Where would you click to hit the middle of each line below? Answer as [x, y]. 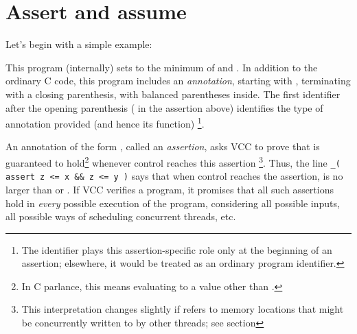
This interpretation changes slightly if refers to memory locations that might [183, 309]
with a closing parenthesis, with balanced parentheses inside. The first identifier [173, 94]
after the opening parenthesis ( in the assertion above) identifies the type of [164, 107]
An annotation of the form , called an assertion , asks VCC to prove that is [163, 146]
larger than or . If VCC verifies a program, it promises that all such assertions [170, 189]
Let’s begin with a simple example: [79, 44]
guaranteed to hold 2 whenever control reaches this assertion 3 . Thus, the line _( [173, 161]
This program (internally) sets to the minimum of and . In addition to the [162, 67]
